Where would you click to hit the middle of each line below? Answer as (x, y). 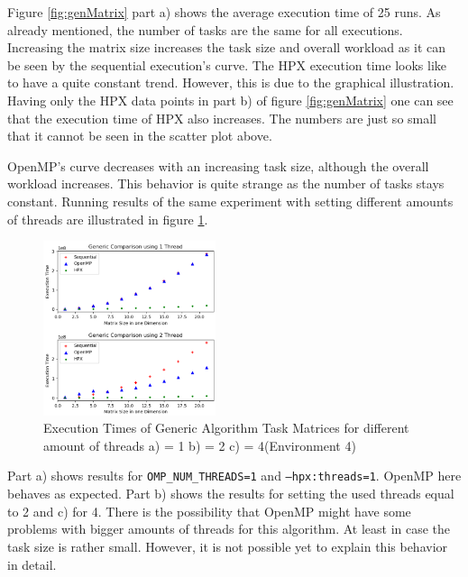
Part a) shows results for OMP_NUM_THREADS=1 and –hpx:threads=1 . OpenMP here (234, 476)
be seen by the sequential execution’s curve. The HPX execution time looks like (227, 64)
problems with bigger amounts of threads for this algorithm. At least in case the (229, 529)
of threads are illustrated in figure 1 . (108, 219)
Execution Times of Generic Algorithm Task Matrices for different (226, 428)
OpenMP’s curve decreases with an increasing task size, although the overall (218, 165)
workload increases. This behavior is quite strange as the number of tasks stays (226, 183)
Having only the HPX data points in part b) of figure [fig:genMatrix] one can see (230, 100)
